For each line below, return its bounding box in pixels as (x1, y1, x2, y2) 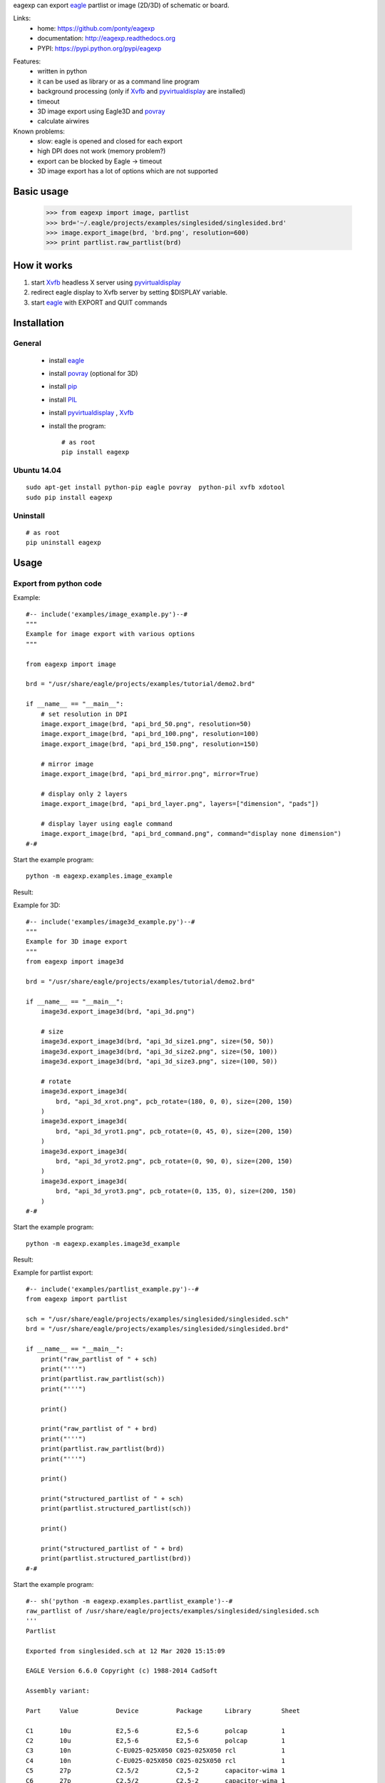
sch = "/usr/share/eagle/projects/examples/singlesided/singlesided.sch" (26, 1315, 289, 1323)
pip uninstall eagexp (26, 538, 101, 547)
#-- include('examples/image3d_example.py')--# (26, 917, 195, 926)
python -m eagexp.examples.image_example (26, 872, 173, 880)
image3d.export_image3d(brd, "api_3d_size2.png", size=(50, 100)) (40, 1047, 278, 1056)
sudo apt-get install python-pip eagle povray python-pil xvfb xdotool (26, 484, 285, 491)
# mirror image (40, 760, 94, 768)
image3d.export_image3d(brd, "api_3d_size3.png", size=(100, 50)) (40, 1058, 278, 1066)
